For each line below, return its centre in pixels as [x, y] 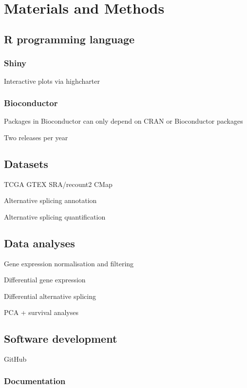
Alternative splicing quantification [55, 216]
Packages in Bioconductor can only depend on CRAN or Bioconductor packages [123, 121]
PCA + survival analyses [41, 312]
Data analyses [39, 243]
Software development [61, 339]
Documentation [35, 380]
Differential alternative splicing [50, 296]
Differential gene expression [45, 280]
